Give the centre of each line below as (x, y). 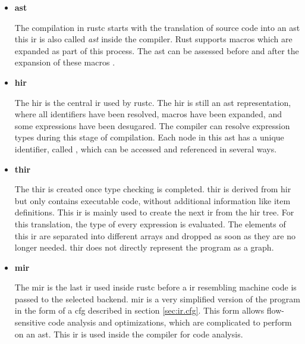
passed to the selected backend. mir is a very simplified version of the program (157, 298)
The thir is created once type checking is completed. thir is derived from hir (153, 189)
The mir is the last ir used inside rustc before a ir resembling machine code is (155, 287)
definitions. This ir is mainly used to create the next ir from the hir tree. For (154, 212)
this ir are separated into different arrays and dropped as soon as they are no (155, 235)
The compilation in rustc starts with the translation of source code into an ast (157, 27)
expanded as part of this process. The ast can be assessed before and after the (157, 50)
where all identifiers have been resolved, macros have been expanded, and (148, 114)
